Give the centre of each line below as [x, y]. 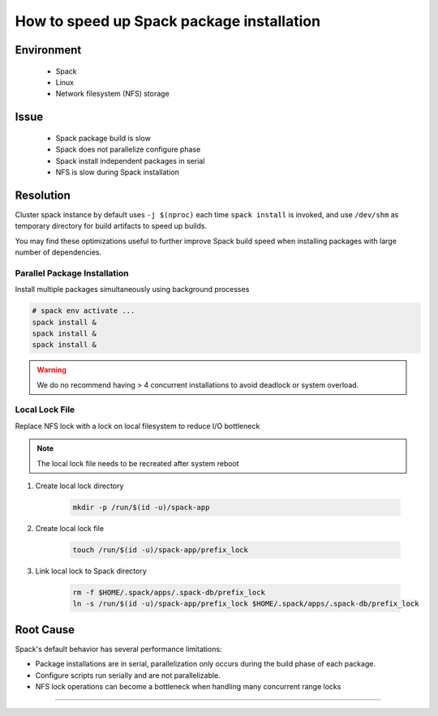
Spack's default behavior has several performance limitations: [118, 649]
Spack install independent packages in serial [130, 161]
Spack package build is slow [103, 138]
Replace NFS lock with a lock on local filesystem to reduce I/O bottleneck [137, 426]
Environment [48, 50]
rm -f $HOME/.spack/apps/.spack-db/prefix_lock [169, 592]
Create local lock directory [79, 486]
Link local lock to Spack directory [91, 571]
